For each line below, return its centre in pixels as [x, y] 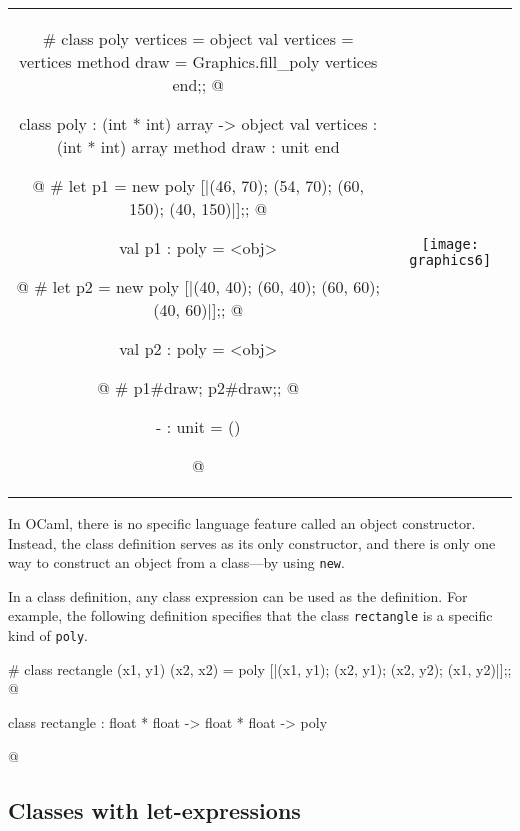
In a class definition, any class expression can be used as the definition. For [238, 595]
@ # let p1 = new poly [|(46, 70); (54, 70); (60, [198, 185]
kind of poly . [48, 635]
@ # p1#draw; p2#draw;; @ [198, 387]
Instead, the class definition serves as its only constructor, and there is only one [252, 542]
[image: [450, 244]
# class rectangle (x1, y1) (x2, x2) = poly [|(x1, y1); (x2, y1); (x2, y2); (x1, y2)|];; [260, 668]
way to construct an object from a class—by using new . [176, 562]
